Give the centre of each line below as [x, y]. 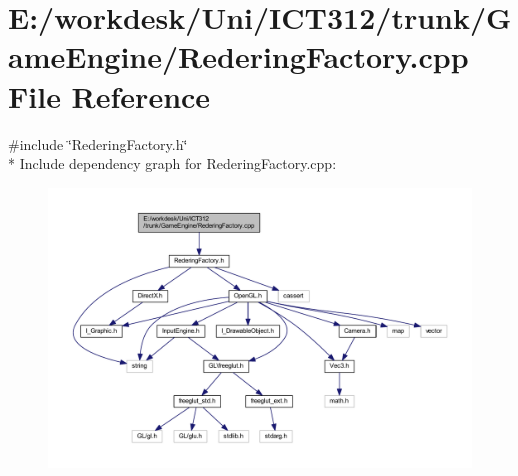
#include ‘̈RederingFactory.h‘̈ [98, 143]
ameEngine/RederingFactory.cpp [238, 56]
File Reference [109, 95]
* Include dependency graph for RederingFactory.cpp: [172, 163]
